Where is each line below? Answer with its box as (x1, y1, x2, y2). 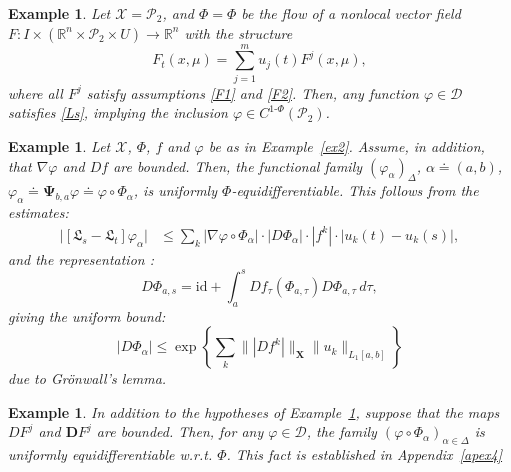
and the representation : (8, 248, 154, 269)
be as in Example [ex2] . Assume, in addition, (208, 135, 485, 156)
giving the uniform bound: (8, 305, 166, 326)
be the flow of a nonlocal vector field (241, 3, 461, 23)
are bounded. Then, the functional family (113, 155, 363, 176)
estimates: (8, 202, 69, 223)
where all (8, 82, 63, 103)
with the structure (184, 22, 293, 43)
